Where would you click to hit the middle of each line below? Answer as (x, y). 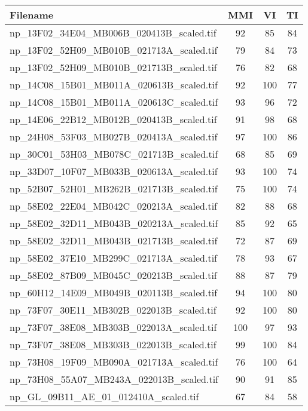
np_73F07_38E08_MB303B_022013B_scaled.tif (113, 344)
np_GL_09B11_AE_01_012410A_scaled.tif (104, 396)
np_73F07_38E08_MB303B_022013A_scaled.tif (113, 327)
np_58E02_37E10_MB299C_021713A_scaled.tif (114, 258)
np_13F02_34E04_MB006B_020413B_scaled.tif (113, 33)
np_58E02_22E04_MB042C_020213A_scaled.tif (114, 206)
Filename (32, 15)
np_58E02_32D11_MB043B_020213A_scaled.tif (114, 223)
